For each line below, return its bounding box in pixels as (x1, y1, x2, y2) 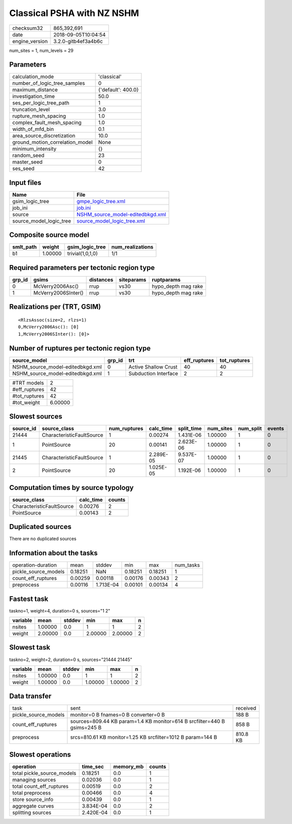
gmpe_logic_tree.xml (76, 197, 125, 204)
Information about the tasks (9, 549, 98, 557)
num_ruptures (108, 425, 143, 432)
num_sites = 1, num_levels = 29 (9, 47, 73, 53)
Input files (9, 178, 42, 187)
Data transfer (9, 692, 52, 700)
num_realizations (111, 243, 153, 250)
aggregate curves (12, 802, 54, 809)
